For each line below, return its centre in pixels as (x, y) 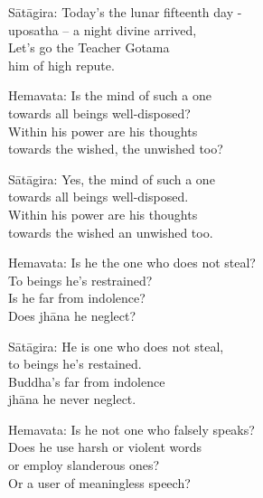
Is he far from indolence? (77, 298)
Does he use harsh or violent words (105, 447)
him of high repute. (61, 65)
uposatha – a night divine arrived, (103, 29)
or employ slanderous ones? (84, 465)
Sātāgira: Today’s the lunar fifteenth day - (125, 12)
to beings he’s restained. (75, 364)
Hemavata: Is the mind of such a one (110, 95)
